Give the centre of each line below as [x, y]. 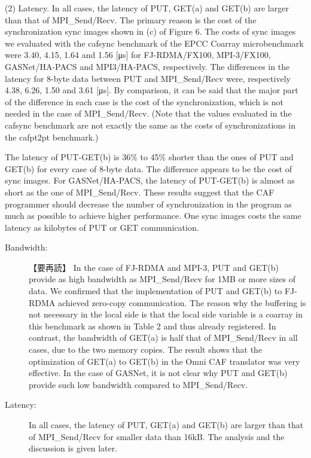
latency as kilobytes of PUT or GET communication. [102, 227]
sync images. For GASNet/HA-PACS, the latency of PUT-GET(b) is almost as [150, 180]
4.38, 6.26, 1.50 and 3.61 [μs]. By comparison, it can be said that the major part [152, 90]
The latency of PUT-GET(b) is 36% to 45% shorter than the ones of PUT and [149, 157]
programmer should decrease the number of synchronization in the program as [148, 204]
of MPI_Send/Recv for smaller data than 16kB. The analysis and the [157, 436]
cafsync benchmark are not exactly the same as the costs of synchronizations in [150, 125]
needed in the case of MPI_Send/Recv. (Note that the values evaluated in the [148, 113]
